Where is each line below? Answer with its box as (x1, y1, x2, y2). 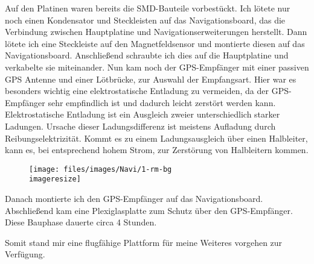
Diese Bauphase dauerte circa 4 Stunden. (5, 216, 157, 228)
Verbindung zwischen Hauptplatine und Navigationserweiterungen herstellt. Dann (5, 25, 307, 38)
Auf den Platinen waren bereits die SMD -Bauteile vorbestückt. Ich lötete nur (5, 2, 290, 14)
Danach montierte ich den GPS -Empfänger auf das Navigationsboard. (5, 192, 263, 205)
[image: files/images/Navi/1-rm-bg (29, 165, 172, 174)
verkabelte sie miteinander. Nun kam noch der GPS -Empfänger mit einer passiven (5, 60, 309, 73)
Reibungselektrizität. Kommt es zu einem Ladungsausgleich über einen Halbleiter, (5, 131, 308, 144)
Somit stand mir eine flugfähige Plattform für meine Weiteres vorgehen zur (5, 236, 283, 248)
